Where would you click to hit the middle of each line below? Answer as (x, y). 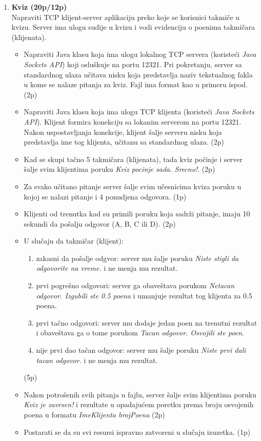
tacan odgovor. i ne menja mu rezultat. (97, 360)
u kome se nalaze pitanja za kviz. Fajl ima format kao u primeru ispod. (136, 84)
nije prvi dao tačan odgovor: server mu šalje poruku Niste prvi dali (141, 350)
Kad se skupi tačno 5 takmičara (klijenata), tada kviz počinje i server (133, 159)
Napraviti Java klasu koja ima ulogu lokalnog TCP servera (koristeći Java (140, 54)
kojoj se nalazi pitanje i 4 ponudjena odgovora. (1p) (105, 196)
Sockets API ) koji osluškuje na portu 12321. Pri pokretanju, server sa (133, 64)
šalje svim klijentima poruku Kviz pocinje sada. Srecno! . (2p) (119, 169)
